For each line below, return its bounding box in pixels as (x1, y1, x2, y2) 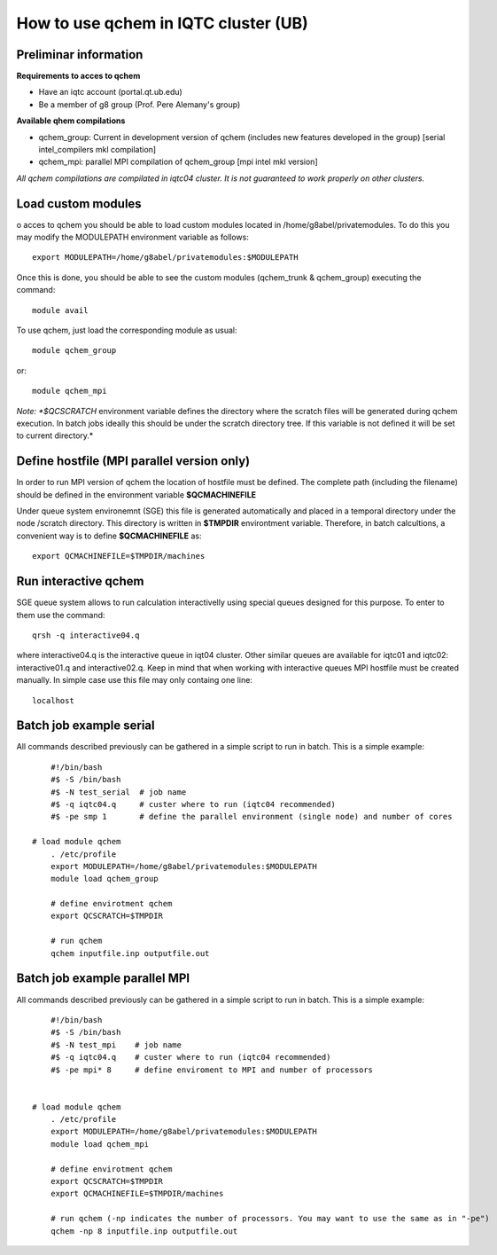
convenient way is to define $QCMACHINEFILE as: (16, 530, 202, 541)
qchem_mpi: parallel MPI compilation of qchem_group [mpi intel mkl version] (38, 156, 318, 168)
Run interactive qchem (16, 574, 144, 589)
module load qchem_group (50, 874, 159, 884)
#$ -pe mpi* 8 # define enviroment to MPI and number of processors (50, 1064, 374, 1075)
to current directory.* (16, 430, 94, 441)
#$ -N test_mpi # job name (50, 1039, 182, 1050)
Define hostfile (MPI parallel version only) (16, 453, 251, 469)
